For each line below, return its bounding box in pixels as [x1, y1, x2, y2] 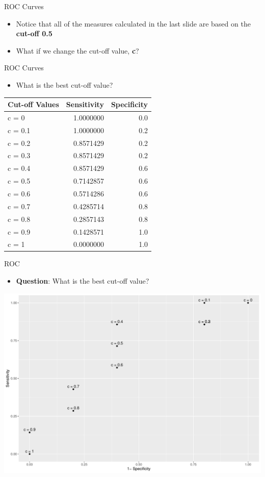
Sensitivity [66, 99, 104, 110]
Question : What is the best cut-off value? [16, 275, 149, 286]
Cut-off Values [8, 99, 59, 110]
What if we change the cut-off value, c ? [16, 45, 139, 56]
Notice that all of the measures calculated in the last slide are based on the [16, 18, 251, 29]
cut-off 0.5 [16, 28, 52, 39]
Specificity [111, 99, 148, 110]
